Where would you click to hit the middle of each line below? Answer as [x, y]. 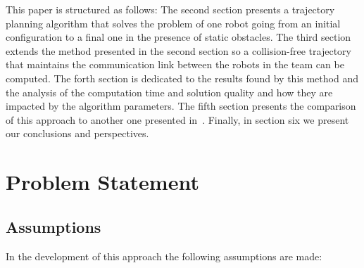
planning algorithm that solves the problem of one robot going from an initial [173, 23]
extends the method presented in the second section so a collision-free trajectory [178, 50]
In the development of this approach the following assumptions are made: [164, 256]
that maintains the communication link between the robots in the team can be [175, 64]
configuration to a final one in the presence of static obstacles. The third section [178, 37]
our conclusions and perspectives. [77, 133]
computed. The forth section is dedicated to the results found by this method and [182, 78]
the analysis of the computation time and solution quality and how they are [169, 92]
